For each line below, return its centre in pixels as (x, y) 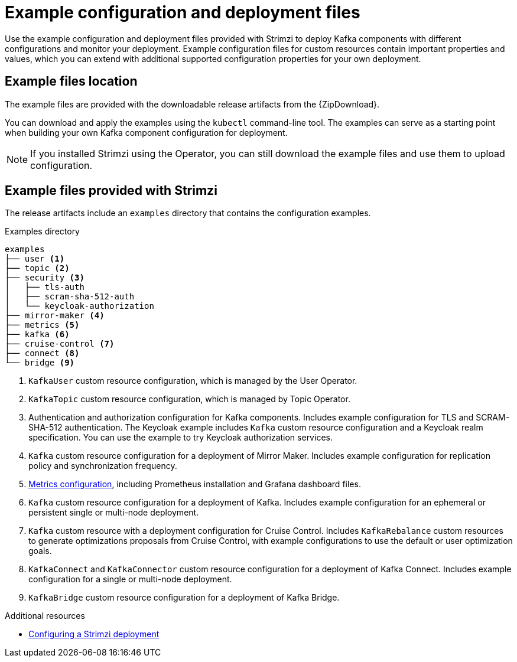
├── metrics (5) (42, 325)
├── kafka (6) (37, 335)
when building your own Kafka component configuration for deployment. (146, 132)
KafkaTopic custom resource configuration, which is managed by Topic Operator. (189, 399)
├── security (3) (45, 278)
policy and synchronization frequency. (103, 466)
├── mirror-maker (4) (55, 316)
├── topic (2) (37, 268)
